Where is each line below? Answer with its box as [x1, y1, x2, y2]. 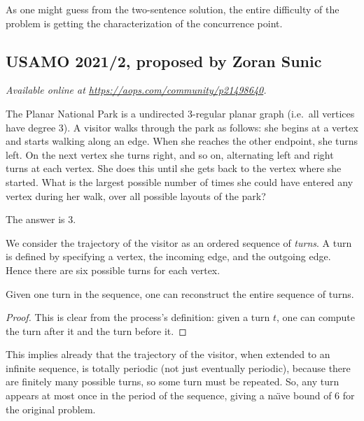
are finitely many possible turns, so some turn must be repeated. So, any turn [6, 374, 339, 389]
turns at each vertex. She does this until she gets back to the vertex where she [6, 161, 342, 176]
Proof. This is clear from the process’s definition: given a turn [6, 310, 270, 324]
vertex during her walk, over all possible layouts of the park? [6, 188, 266, 203]
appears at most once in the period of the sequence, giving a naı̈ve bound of [6, 388, 332, 403]
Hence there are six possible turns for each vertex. [6, 262, 220, 277]
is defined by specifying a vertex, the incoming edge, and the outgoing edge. [6, 249, 331, 264]
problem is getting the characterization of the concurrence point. [6, 15, 283, 30]
